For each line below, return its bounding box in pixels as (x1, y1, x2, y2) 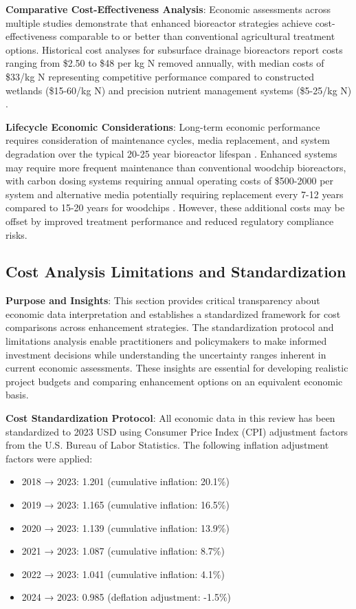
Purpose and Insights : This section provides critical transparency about (5, 293, 320, 308)
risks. (5, 227, 27, 242)
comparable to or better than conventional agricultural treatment (60, 29, 335, 43)
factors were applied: (5, 451, 93, 465)
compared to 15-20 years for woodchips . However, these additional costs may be (5, 200, 345, 215)
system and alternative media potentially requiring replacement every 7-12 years (5, 186, 344, 201)
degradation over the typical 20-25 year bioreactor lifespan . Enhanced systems (5, 146, 337, 160)
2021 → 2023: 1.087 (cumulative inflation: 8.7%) (21, 544, 225, 558)
